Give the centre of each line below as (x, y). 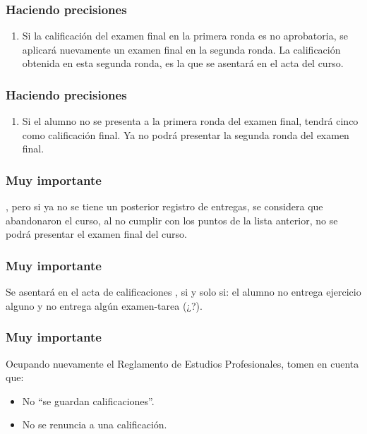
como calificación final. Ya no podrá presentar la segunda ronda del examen (186, 134)
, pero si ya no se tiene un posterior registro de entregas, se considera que (164, 206)
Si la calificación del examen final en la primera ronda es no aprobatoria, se (185, 36)
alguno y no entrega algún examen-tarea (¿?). (104, 305)
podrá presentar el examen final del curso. (96, 234)
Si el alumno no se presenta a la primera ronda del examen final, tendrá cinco (190, 121)
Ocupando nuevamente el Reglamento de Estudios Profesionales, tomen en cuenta (182, 363)
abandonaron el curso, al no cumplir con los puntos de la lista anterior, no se (172, 220)
